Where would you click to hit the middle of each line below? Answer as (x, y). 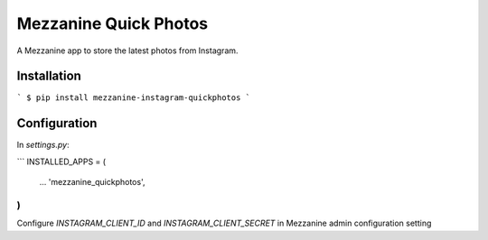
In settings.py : (43, 145)
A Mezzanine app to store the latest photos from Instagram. (127, 51)
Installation (49, 76)
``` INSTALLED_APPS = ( (61, 162)
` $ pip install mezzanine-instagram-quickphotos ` (134, 98)
